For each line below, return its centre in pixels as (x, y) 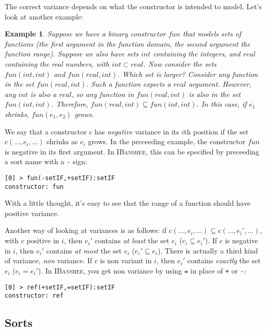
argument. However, (220, 84)
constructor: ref (34, 296)
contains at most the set (84, 250)
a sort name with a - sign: (46, 161)
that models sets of (212, 34)
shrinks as (62, 141)
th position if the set (216, 131)
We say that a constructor (46, 131)
